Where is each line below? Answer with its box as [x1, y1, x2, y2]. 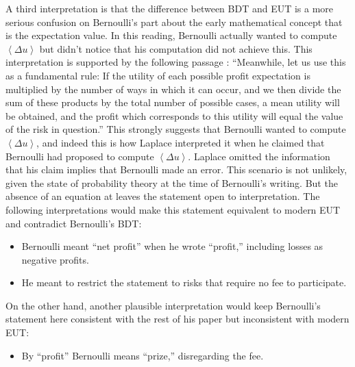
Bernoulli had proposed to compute [5, 149, 154, 163]
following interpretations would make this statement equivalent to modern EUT [5, 202, 341, 216]
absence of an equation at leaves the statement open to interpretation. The [5, 189, 320, 203]
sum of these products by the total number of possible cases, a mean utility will [5, 95, 340, 110]
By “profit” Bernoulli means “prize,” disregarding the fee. [21, 348, 264, 362]
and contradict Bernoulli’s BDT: [5, 216, 142, 230]
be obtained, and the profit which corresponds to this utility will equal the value [5, 108, 343, 123]
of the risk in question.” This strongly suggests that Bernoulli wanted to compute [5, 122, 346, 136]
